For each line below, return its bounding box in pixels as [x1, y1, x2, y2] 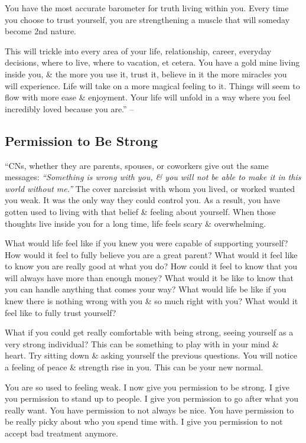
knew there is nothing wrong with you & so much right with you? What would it [5, 295, 298, 307]
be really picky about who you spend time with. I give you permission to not [5, 415, 283, 428]
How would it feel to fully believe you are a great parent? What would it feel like [5, 248, 298, 260]
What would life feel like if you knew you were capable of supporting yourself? [5, 237, 288, 249]
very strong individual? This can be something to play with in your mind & [5, 337, 279, 350]
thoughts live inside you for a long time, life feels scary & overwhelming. [5, 217, 266, 229]
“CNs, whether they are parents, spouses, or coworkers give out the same [5, 159, 269, 171]
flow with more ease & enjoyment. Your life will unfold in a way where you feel [5, 91, 291, 103]
